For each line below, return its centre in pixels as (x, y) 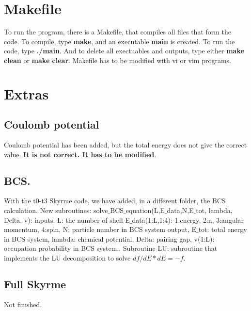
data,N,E (180, 210)
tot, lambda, (214, 210)
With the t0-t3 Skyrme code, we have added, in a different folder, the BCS (115, 201)
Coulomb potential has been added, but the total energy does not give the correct (125, 145)
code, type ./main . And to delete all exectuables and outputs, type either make (124, 51)
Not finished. (23, 304)
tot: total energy (223, 229)
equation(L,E (145, 210)
